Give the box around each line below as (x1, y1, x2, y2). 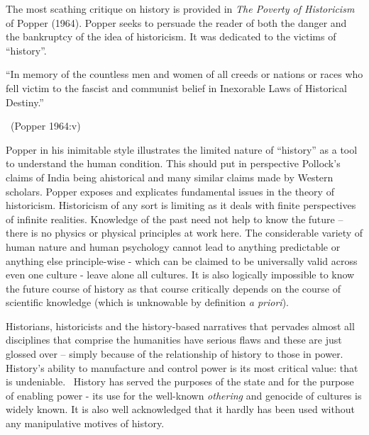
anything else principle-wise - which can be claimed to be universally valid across (6, 253, 358, 268)
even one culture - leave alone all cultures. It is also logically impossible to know (6, 267, 355, 282)
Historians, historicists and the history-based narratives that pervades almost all (6, 318, 355, 333)
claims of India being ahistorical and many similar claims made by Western (6, 169, 334, 184)
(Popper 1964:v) (10, 118, 81, 133)
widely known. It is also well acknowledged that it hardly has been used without (6, 402, 355, 417)
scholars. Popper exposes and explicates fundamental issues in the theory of (6, 183, 334, 198)
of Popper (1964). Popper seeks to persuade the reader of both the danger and (6, 15, 347, 30)
